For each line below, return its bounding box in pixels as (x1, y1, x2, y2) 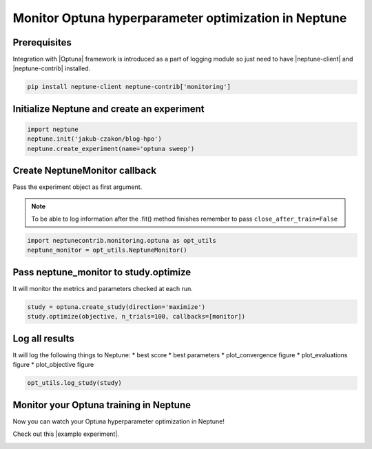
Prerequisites (12, 37, 72, 48)
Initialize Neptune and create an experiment (12, 103, 205, 114)
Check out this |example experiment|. (12, 430, 120, 438)
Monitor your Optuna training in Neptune (12, 399, 192, 410)
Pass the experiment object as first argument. (12, 183, 143, 191)
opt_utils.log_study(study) (27, 379, 122, 387)
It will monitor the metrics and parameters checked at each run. (12, 284, 193, 292)
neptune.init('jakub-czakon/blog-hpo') (27, 135, 162, 143)
